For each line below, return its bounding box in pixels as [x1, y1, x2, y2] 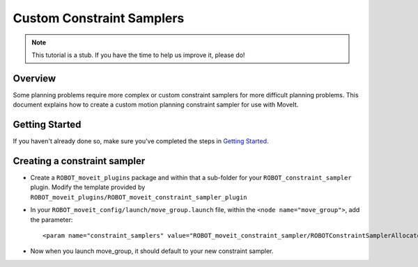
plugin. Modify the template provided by [30, 183, 146, 191]
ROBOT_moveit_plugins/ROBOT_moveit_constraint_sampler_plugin [30, 193, 247, 201]
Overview [13, 72, 56, 84]
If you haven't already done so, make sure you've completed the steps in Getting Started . [13, 137, 269, 145]
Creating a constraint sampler [13, 155, 146, 167]
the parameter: [30, 216, 73, 224]
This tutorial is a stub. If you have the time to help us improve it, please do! [31, 51, 245, 59]
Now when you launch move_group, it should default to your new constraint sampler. [30, 247, 274, 255]
